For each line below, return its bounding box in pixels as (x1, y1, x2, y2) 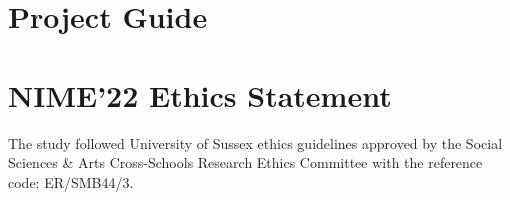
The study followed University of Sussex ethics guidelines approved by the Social (8, 132, 503, 153)
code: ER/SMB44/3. (8, 171, 134, 192)
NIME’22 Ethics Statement (8, 74, 392, 115)
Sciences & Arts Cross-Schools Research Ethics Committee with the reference (8, 152, 483, 173)
